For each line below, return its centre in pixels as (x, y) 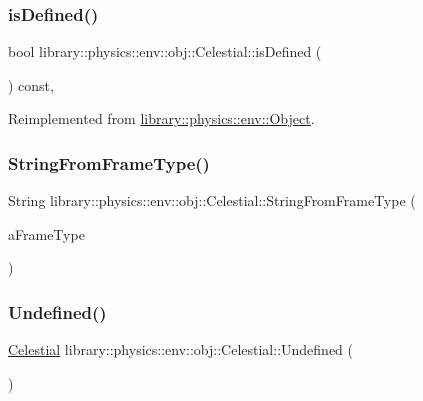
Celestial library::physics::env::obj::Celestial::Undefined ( (181, 349)
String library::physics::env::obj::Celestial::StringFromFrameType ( (212, 200)
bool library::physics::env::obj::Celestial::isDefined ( (165, 51)
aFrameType (46, 233)
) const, (31, 84)
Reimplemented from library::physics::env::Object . (161, 118)
